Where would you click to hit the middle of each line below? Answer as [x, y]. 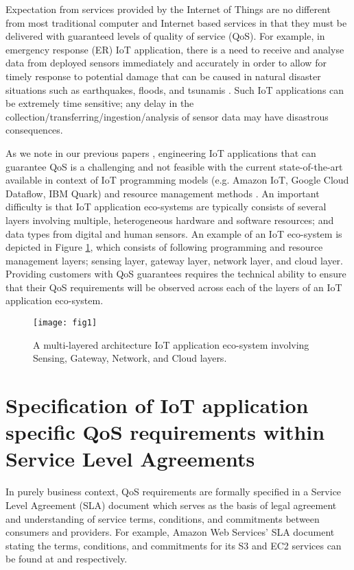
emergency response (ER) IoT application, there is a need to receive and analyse [175, 49]
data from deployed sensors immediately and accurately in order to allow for [166, 63]
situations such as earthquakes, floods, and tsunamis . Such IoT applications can [175, 89]
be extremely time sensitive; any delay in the [100, 103]
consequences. [34, 130]
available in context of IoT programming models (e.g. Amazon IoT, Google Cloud [177, 180]
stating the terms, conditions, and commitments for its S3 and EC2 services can [174, 545]
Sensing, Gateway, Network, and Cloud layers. [130, 358]
